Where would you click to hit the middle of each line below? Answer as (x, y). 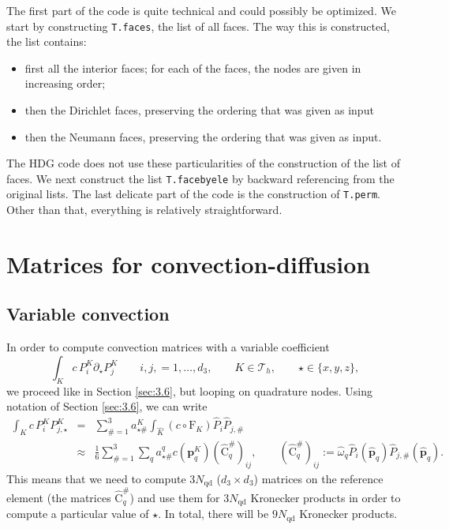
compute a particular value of (78, 514)
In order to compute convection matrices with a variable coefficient (168, 347)
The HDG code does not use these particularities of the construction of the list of (204, 163)
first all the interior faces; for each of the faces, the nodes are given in (193, 68)
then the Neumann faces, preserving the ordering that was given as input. (203, 136)
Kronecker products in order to (326, 497)
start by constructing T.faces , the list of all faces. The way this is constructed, (198, 26)
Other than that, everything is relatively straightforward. (144, 210)
